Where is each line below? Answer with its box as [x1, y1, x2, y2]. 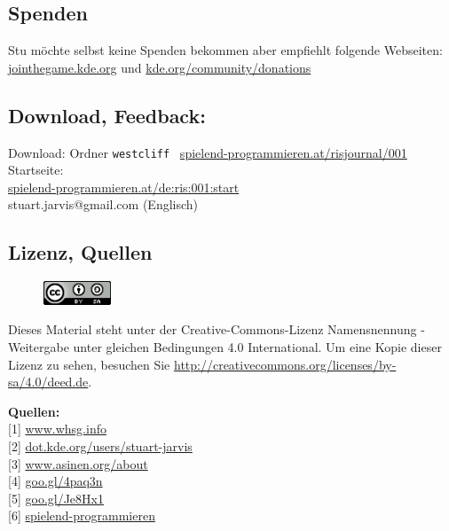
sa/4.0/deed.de [8, 372, 89, 391]
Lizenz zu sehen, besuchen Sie [8, 355, 170, 373]
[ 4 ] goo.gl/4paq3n [8, 472, 103, 490]
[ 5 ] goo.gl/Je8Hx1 [8, 488, 104, 507]
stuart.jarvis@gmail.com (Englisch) [8, 195, 199, 214]
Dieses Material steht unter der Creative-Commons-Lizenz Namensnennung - [8, 320, 425, 339]
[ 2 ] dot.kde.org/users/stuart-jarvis [8, 437, 193, 455]
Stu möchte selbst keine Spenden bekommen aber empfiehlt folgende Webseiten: [8, 41, 443, 59]
